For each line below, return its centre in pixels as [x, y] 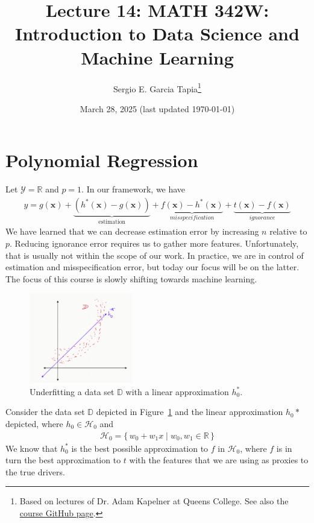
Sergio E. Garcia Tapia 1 [157, 87]
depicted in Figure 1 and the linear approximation [190, 412]
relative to [288, 231]
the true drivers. [35, 471]
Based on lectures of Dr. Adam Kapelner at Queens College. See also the [154, 501]
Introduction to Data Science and [157, 33]
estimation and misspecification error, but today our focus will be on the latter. [152, 267]
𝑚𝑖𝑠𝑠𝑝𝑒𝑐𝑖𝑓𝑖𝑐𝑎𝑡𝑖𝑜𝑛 [192, 217]
